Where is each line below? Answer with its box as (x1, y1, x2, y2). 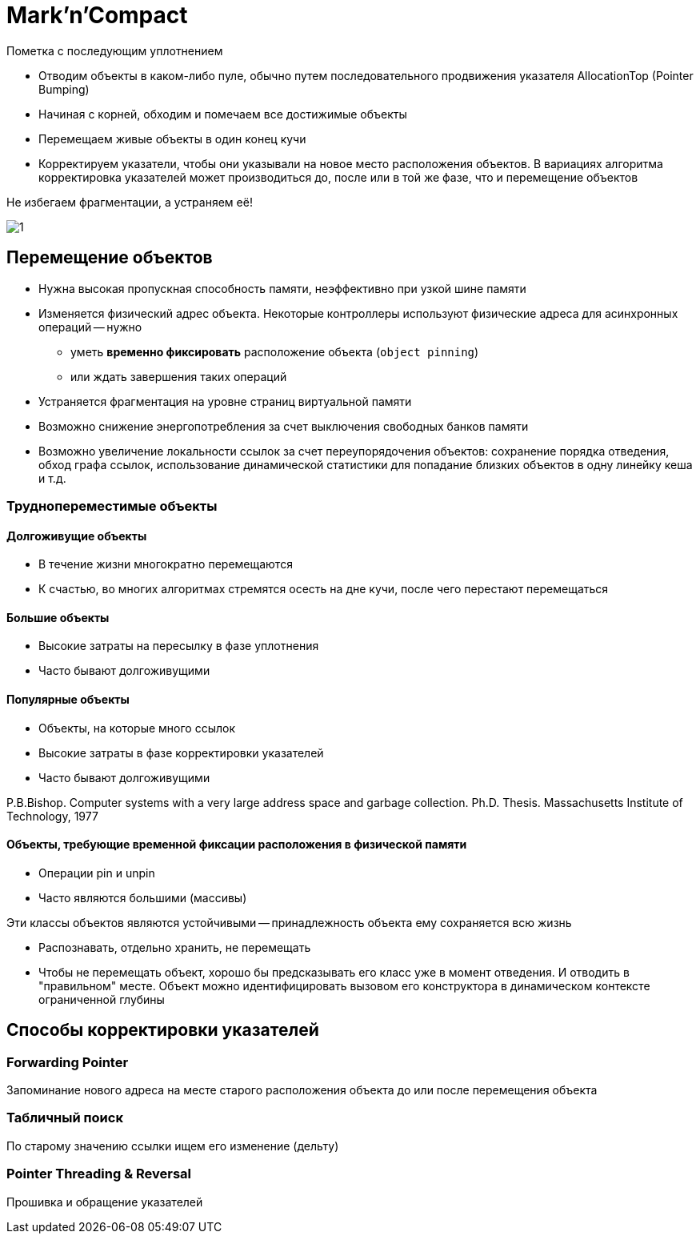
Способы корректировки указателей (6, 1020, 319, 1041)
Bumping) (38, 82, 90, 96)
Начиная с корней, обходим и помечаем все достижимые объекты (38, 106, 407, 121)
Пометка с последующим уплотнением (6, 43, 223, 58)
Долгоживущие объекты (6, 528, 147, 543)
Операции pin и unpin (38, 865, 155, 880)
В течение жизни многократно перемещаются (38, 557, 293, 572)
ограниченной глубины (38, 992, 165, 1006)
